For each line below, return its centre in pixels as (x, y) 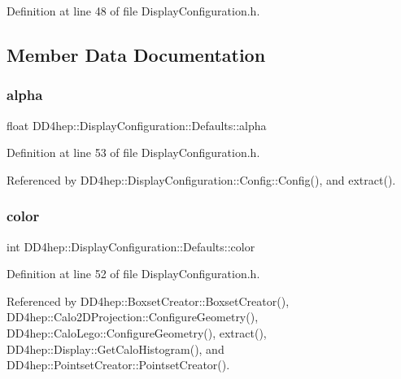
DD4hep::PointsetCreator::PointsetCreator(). (118, 365)
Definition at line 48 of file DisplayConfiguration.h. (133, 11)
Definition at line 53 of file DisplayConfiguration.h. (133, 152)
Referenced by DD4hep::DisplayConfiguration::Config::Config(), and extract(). (201, 179)
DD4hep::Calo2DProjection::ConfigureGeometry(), (133, 317)
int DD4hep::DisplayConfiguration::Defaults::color (131, 246)
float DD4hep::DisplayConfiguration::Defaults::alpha (137, 125)
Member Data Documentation (136, 54)
